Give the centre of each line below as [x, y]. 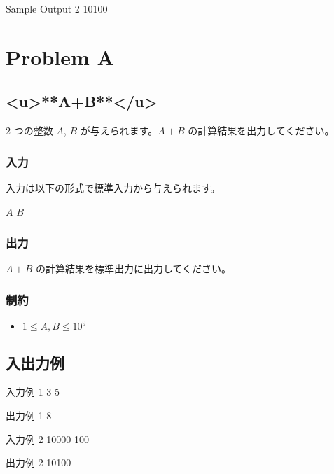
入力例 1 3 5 [33, 392]
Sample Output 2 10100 [57, 8]
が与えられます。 [119, 131]
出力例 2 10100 [39, 462]
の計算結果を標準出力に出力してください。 [133, 269]
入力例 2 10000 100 [47, 439]
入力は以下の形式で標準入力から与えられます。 [113, 187]
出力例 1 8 [29, 415]
